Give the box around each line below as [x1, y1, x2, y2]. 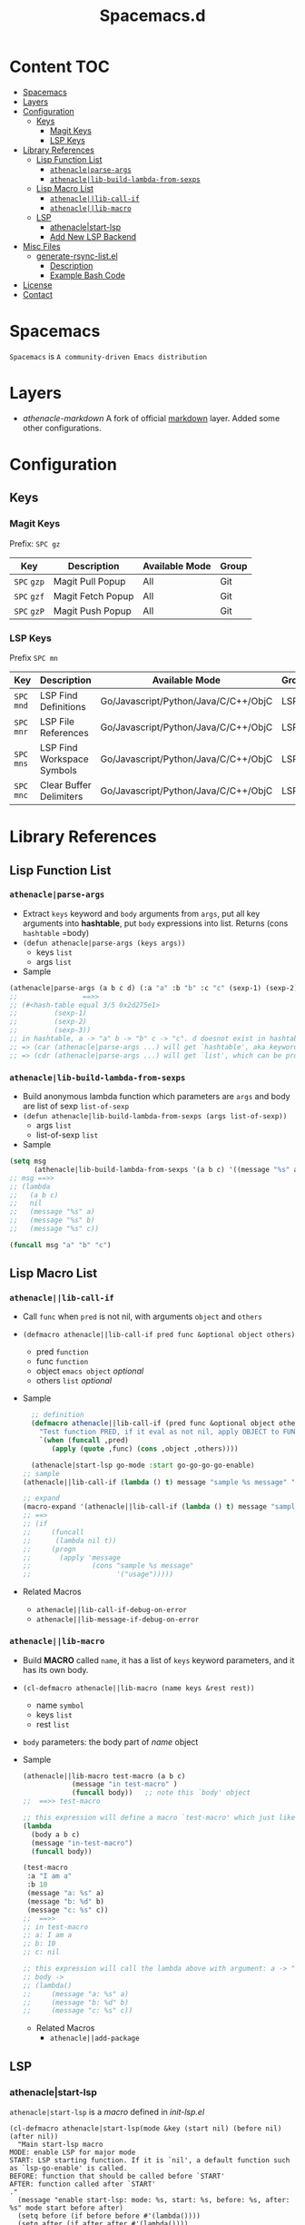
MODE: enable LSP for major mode [9, 2148, 136, 2157]
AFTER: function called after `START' [9, 2180, 156, 2189]
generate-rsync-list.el [35, 251, 118, 261]
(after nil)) [9, 2131, 59, 2141]
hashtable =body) [22, 927, 90, 938]
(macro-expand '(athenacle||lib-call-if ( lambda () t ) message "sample [22, 1502, 300, 1511]
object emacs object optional [35, 1365, 144, 1376]
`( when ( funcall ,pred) [39, 1436, 129, 1445]
